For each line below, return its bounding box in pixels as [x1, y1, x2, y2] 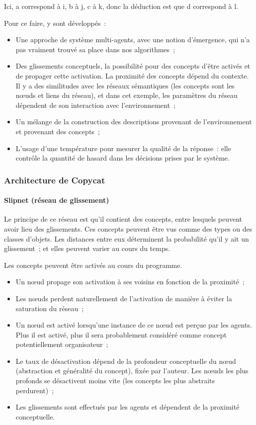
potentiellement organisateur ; [15, 339, 108, 349]
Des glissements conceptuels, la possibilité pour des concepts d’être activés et [15, 61, 251, 71]
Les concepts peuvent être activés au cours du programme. [4, 259, 182, 270]
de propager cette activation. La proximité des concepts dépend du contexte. [15, 70, 249, 81]
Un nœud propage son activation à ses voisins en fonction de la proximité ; [15, 276, 245, 287]
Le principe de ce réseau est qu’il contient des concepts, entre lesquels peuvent [4, 214, 243, 224]
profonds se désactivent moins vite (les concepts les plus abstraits [15, 375, 215, 386]
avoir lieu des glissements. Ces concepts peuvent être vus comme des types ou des [4, 223, 253, 234]
